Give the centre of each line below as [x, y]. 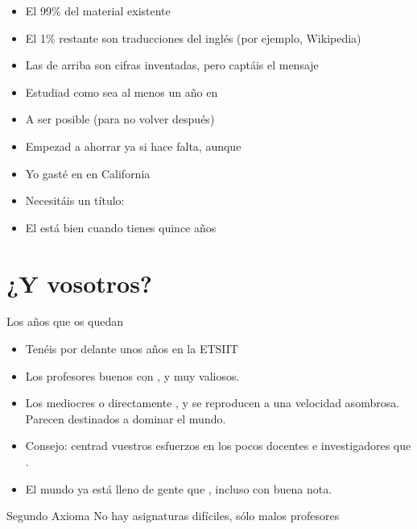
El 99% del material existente [98, 10]
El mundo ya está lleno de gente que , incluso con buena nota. [179, 488]
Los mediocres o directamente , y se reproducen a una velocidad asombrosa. [213, 403]
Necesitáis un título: [75, 200]
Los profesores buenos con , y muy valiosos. [132, 375]
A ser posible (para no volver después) [120, 119]
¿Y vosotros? [80, 283]
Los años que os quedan [65, 321]
